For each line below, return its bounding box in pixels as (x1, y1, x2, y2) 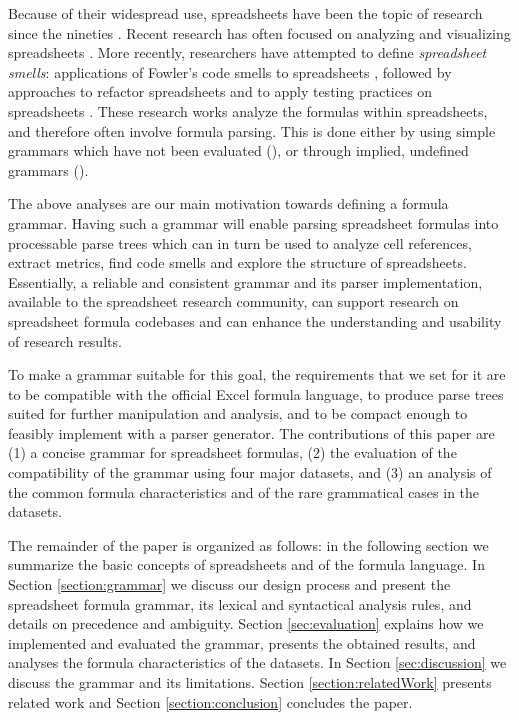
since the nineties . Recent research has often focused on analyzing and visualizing (8, 22, 511, 43)
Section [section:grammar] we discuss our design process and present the (8, 574, 451, 595)
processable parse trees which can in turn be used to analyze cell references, (8, 232, 472, 253)
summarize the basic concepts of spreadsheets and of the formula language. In (8, 554, 485, 575)
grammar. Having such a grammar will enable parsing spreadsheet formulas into (8, 212, 499, 233)
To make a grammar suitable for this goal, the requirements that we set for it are (8, 364, 506, 385)
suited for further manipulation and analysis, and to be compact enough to (8, 403, 468, 424)
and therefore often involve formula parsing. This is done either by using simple (8, 120, 496, 141)
